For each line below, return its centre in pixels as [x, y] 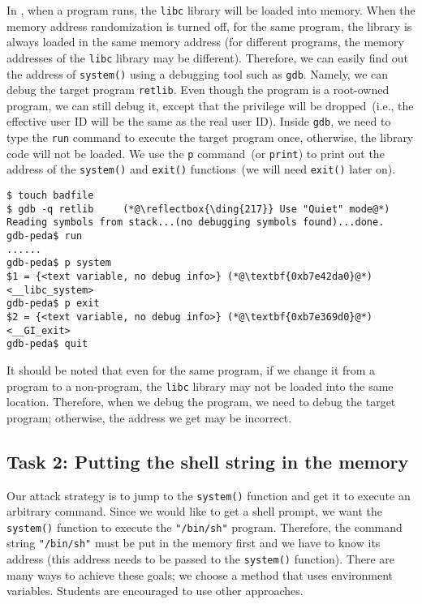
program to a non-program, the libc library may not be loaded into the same [200, 386]
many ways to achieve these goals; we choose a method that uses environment [200, 574]
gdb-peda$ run [45, 236]
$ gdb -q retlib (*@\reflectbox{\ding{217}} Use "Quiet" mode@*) [198, 209]
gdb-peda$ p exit [53, 304]
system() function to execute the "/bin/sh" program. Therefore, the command [205, 527]
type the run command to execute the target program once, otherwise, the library [210, 137]
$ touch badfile [50, 196]
